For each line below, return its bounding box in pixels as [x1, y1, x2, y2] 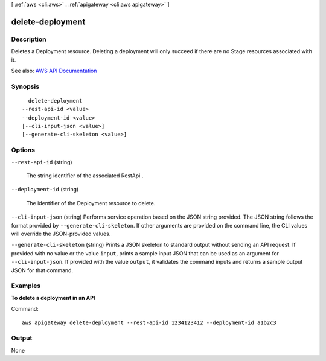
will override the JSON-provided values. [11, 230, 111, 237]
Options [11, 145, 36, 154]
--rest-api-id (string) [11, 158, 72, 165]
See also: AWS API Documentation [11, 67, 97, 74]
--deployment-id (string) [11, 186, 79, 193]
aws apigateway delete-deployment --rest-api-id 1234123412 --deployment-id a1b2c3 [22, 319, 277, 326]
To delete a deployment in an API [11, 294, 95, 301]
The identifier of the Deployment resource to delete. [26, 199, 156, 206]
